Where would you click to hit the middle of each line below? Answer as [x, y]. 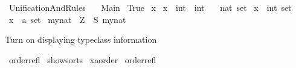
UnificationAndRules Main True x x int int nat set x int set [150, 7]
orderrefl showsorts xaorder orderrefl [82, 59]
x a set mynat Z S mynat [67, 19]
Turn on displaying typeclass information [81, 39]
